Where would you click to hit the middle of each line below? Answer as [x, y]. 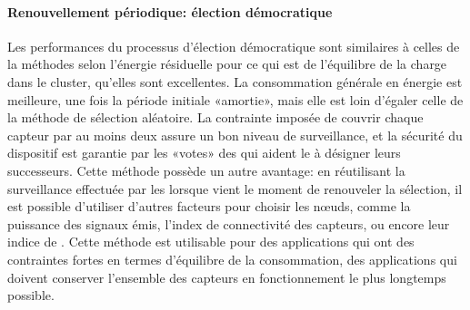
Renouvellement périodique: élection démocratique [170, 11]
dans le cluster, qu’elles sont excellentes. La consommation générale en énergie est [235, 81]
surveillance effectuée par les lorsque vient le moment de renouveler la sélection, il [235, 188]
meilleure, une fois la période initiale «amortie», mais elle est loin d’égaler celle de [235, 99]
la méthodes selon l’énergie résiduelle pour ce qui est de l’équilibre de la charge [227, 64]
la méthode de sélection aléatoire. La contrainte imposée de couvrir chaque [215, 117]
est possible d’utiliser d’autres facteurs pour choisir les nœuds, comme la [209, 206]
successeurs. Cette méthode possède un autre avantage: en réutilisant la [206, 170]
